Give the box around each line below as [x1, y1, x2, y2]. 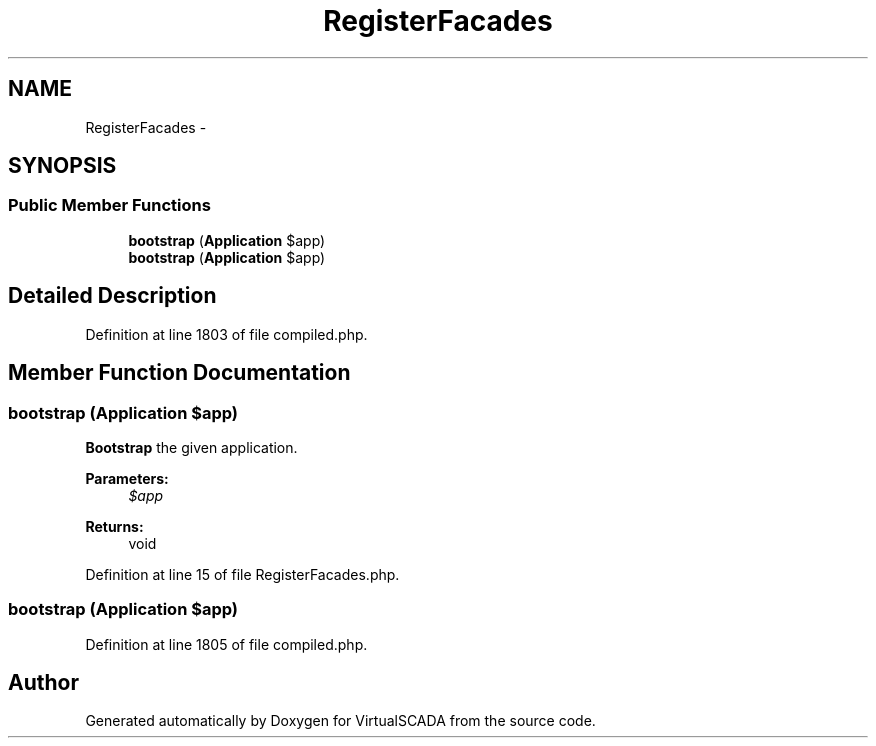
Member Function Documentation [8, 360, 351, 386]
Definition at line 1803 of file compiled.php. [85, 325, 368, 343]
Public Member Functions [8, 195, 211, 216]
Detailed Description [8, 283, 217, 309]
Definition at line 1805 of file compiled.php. [85, 635, 368, 653]
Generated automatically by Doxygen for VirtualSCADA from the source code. [85, 712, 596, 730]
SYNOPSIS [8, 153, 117, 179]
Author [8, 670, 79, 696]
